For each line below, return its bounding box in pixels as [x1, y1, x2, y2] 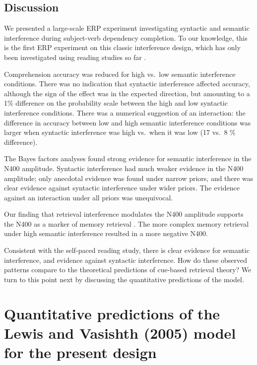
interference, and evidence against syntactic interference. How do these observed [4, 254, 248, 265]
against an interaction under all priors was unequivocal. [4, 192, 173, 202]
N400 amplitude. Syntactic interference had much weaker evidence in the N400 [4, 163, 244, 173]
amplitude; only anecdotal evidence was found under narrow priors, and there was [4, 173, 254, 183]
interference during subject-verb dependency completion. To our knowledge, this [4, 32, 248, 43]
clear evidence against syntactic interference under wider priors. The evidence [4, 182, 240, 193]
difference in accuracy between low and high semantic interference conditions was [4, 117, 251, 127]
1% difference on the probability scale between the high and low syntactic [4, 98, 228, 108]
